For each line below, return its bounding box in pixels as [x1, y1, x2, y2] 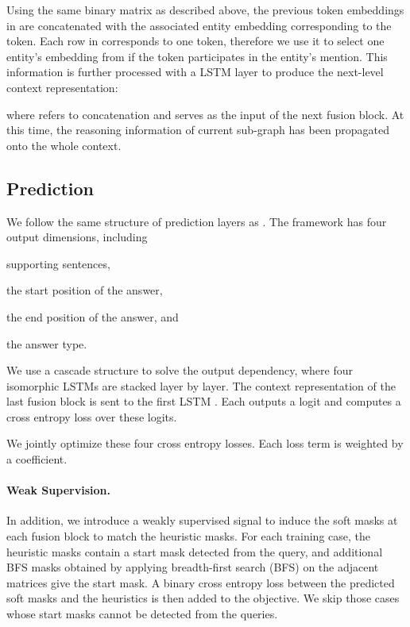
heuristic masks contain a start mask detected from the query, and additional [6, 543, 383, 560]
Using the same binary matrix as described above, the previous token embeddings [6, 2, 404, 17]
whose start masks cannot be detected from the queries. [6, 606, 278, 622]
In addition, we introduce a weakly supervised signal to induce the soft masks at [6, 512, 398, 529]
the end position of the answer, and [6, 308, 179, 325]
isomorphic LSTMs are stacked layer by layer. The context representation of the [6, 377, 396, 394]
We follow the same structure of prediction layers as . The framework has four [6, 213, 387, 229]
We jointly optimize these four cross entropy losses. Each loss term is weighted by [6, 435, 404, 452]
